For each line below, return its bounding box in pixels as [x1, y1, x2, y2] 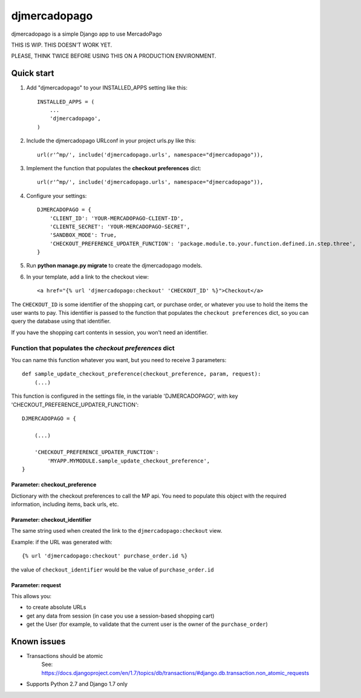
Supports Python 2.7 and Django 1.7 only [26, 680, 128, 688]
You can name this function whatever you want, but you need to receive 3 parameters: [11, 356, 227, 363]
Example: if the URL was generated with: [11, 538, 112, 545]
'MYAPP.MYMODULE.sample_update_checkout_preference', [47, 457, 210, 464]
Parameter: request [11, 581, 62, 588]
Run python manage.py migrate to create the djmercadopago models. [26, 262, 203, 269]
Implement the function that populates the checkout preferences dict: [26, 164, 202, 172]
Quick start [11, 68, 54, 79]
